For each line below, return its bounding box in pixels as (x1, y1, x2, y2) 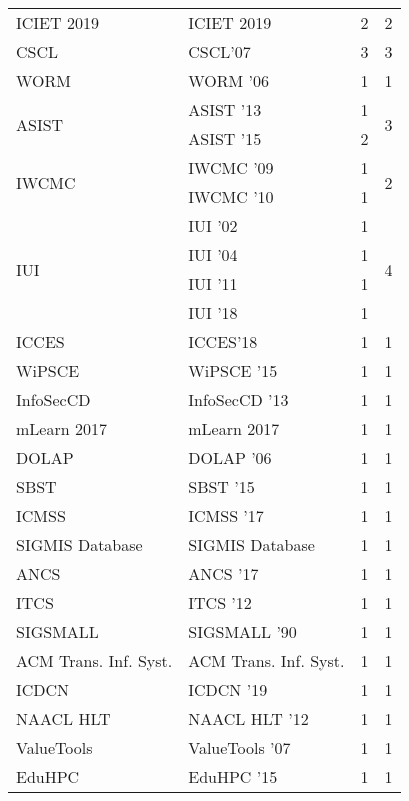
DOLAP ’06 (188, 446, 272, 469)
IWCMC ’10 (188, 185, 274, 208)
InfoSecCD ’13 (188, 388, 289, 411)
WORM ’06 (188, 69, 269, 92)
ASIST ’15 (188, 127, 262, 150)
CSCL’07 (188, 40, 251, 63)
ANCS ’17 (188, 562, 259, 585)
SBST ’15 (188, 475, 255, 498)
